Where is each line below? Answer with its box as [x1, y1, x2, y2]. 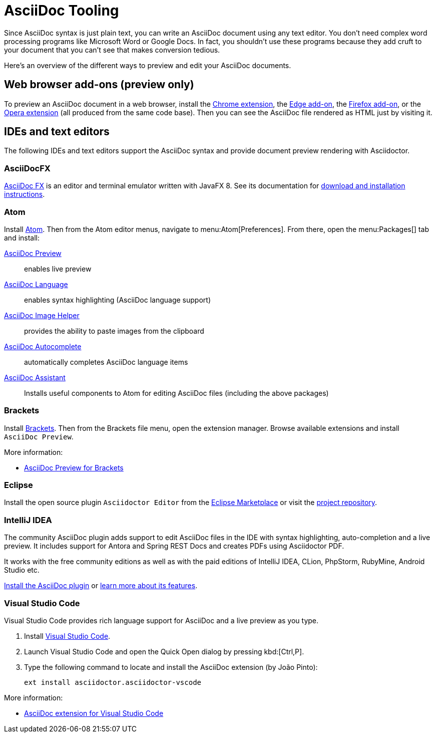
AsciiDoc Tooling [4, 2, 119, 19]
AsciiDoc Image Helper [4, 311, 80, 320]
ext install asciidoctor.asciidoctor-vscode [24, 678, 202, 686]
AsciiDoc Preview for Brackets [24, 463, 124, 472]
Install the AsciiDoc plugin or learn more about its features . [4, 581, 198, 590]
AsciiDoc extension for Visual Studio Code [24, 708, 164, 717]
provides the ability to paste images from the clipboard [24, 326, 204, 335]
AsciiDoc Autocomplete [4, 342, 82, 351]
